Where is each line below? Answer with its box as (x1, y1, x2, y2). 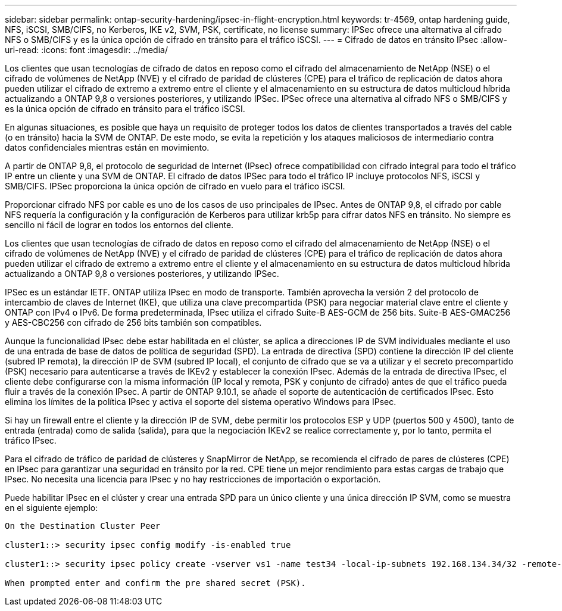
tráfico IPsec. (5, 435, 57, 445)
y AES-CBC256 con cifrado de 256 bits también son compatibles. (5, 317, 262, 328)
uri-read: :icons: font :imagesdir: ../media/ (5, 45, 168, 55)
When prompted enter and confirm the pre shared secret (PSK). (5, 578, 306, 588)
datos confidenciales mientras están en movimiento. (5, 142, 210, 152)
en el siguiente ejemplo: (5, 503, 98, 513)
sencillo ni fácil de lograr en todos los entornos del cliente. (5, 220, 234, 230)
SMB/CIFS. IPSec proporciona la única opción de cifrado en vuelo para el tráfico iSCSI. (5, 181, 345, 191)
